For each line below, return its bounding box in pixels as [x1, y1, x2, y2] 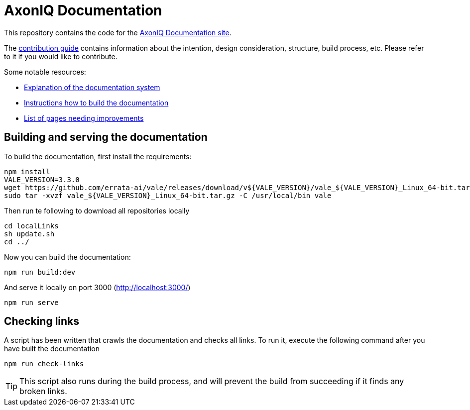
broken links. [19, 386, 67, 397]
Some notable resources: [4, 67, 86, 76]
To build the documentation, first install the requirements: [4, 152, 192, 161]
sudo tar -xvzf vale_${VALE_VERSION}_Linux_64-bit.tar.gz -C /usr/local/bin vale [4, 191, 332, 200]
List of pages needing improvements [24, 113, 144, 122]
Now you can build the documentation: [4, 252, 131, 261]
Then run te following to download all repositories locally [4, 206, 190, 215]
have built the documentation [4, 344, 100, 353]
